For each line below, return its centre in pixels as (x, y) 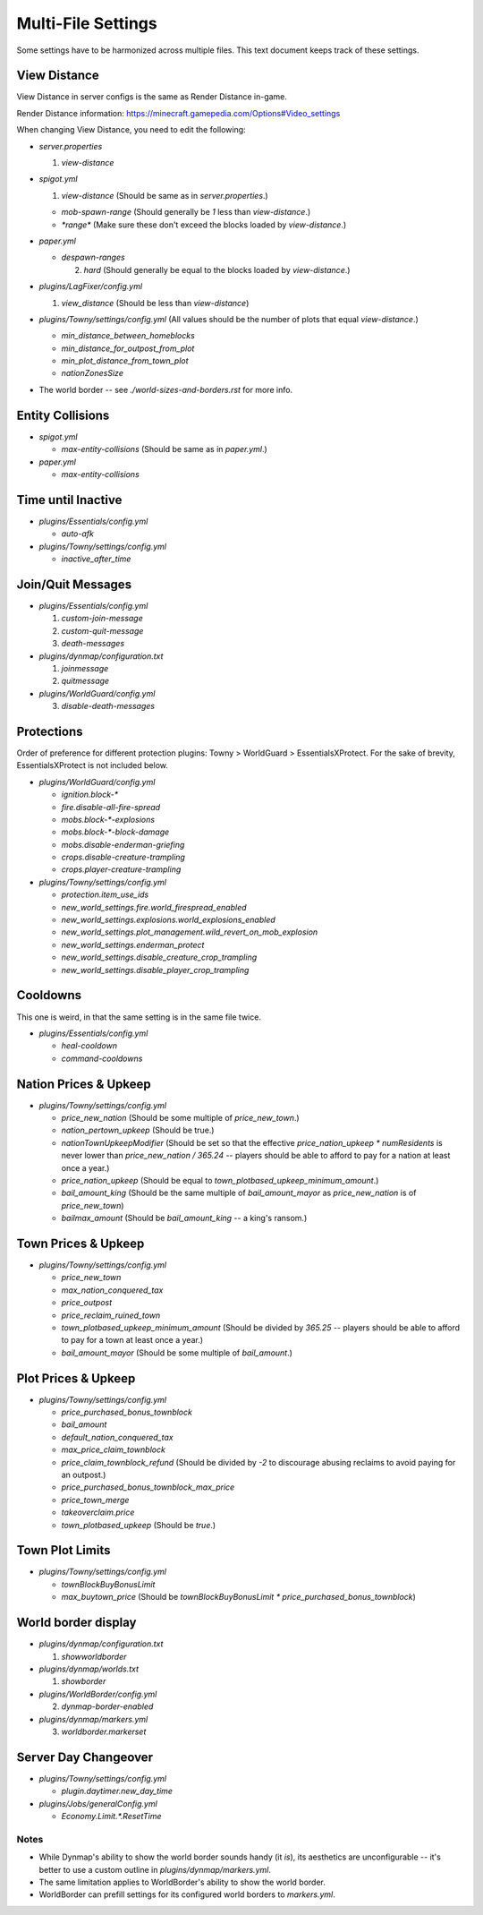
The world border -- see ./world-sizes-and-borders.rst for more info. (166, 389)
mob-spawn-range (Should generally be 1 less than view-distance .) (186, 212)
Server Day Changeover (85, 1757)
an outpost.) (84, 1475)
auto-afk (77, 534)
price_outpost (87, 1303)
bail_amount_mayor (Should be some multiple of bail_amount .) (177, 1353)
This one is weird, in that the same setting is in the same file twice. (139, 1017)
